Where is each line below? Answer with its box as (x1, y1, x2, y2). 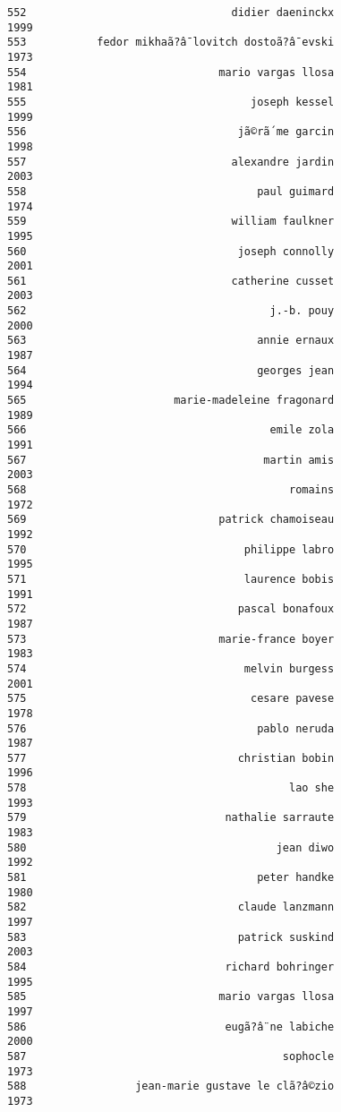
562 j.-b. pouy (7, 304, 335, 318)
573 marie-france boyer (7, 632, 335, 646)
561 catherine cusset (7, 274, 335, 287)
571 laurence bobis (7, 572, 335, 586)
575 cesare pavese (7, 692, 335, 706)
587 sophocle (7, 1049, 335, 1063)
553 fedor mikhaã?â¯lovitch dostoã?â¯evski (7, 36, 335, 49)
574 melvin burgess (7, 662, 335, 675)
